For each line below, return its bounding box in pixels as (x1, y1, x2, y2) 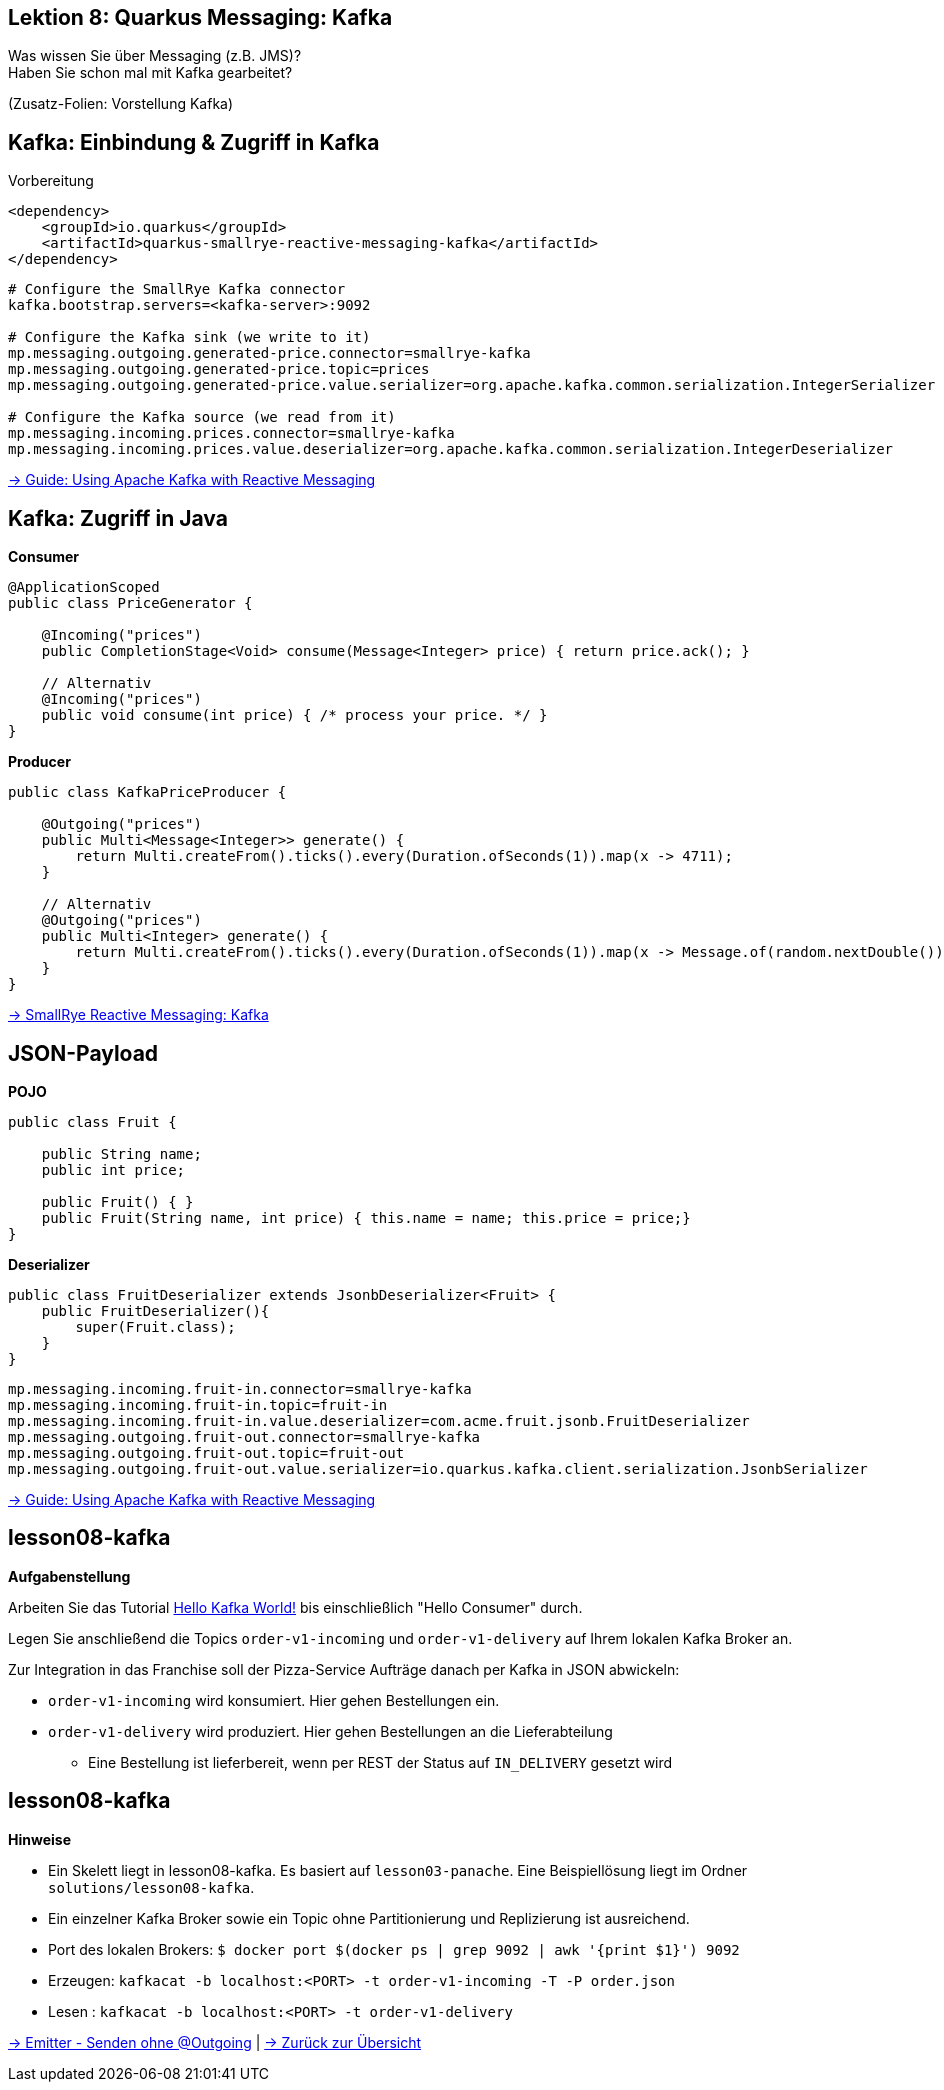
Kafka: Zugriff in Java (8, 505, 228, 531)
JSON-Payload (8, 1040, 159, 1066)
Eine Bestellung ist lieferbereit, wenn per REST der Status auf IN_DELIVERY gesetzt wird (88, 1753, 673, 1771)
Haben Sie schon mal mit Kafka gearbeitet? (8, 64, 293, 82)
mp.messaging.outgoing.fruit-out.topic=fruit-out (8, 1444, 405, 1461)
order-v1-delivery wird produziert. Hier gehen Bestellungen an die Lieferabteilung (48, 1722, 613, 1740)
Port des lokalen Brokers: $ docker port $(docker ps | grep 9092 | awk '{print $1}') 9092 (48, 1940, 740, 1958)
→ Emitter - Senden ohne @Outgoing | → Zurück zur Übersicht (8, 2033, 422, 2051)
